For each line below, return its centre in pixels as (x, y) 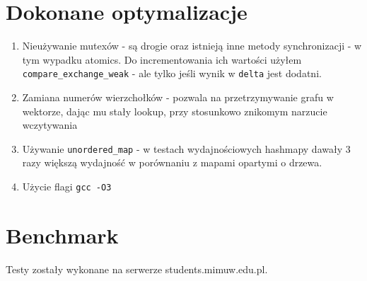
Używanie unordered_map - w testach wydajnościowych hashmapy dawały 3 (186, 148)
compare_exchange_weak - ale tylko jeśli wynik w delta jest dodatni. (172, 73)
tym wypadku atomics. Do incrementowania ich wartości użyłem (162, 59)
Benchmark (62, 235)
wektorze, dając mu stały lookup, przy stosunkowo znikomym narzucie (175, 111)
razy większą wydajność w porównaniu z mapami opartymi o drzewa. (172, 162)
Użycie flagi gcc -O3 (67, 186)
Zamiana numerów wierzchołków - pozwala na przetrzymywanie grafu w (178, 97)
